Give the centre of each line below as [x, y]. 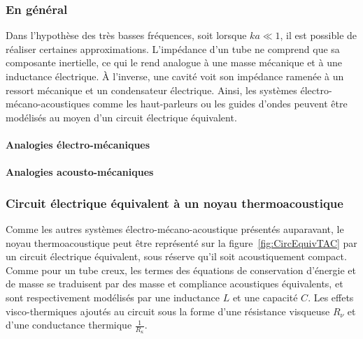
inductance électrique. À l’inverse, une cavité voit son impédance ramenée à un [175, 76]
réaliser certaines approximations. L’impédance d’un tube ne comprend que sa [173, 48]
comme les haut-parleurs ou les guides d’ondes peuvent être [220, 104]
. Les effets [331, 297]
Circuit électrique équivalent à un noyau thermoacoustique [175, 203]
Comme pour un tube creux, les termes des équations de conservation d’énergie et [181, 270]
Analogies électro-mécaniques [78, 144]
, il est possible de [319, 35]
